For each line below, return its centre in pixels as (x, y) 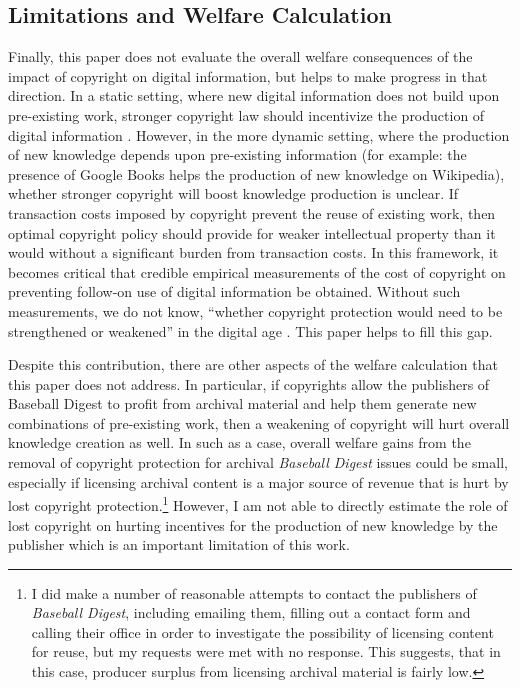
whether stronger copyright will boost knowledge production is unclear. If (233, 193)
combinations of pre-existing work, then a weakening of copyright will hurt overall (259, 422)
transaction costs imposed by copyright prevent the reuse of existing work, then (252, 212)
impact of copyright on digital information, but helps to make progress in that (248, 75)
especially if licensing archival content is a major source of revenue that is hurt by (258, 481)
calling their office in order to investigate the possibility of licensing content (262, 631)
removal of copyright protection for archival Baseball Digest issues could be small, (258, 462)
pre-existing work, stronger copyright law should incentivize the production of (246, 114)
